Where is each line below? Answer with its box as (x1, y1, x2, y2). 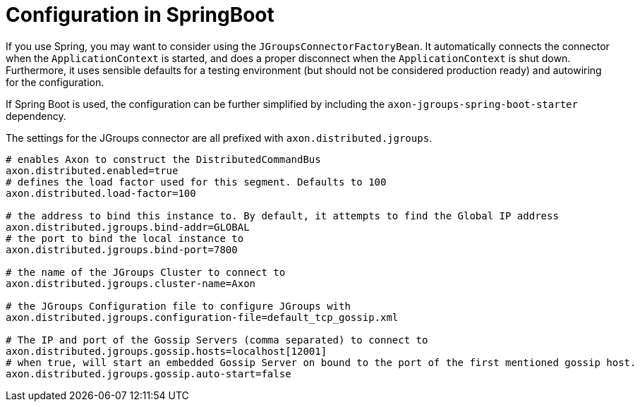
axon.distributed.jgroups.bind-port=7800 (6, 243, 238, 255)
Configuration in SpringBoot (6, 3, 274, 27)
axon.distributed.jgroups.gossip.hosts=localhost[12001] (6, 345, 327, 357)
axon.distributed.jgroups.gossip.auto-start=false (6, 367, 291, 379)
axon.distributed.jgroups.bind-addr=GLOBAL (6, 221, 250, 233)
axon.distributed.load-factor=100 (6, 187, 196, 199)
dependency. (6, 109, 66, 122)
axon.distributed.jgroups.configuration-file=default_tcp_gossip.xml (6, 311, 399, 323)
